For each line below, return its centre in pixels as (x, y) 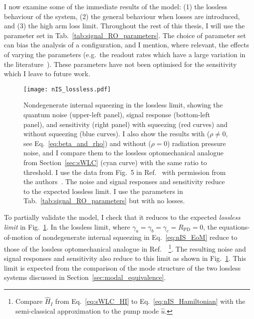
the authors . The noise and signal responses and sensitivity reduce (124, 181)
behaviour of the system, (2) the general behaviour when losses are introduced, (122, 16)
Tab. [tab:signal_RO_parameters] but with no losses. (104, 201)
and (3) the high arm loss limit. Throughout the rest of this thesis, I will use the (124, 26)
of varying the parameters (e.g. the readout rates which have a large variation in (125, 54)
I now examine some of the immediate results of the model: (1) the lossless (116, 6)
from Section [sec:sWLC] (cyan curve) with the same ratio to (115, 162)
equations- (234, 226)
